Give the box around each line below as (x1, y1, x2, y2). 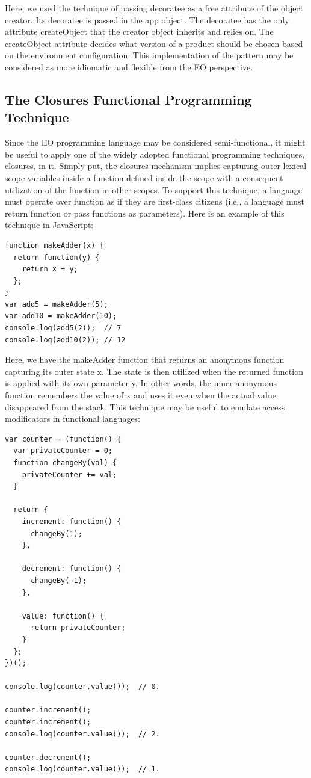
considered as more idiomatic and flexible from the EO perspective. (5, 60, 253, 73)
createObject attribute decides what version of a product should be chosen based (5, 37, 303, 49)
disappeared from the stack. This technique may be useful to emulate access (5, 400, 285, 413)
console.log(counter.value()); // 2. (5, 729, 160, 738)
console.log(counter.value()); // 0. (5, 682, 160, 691)
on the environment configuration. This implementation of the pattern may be (5, 49, 294, 61)
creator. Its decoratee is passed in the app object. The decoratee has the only (5, 13, 289, 26)
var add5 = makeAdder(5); (5, 300, 108, 309)
